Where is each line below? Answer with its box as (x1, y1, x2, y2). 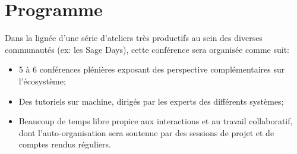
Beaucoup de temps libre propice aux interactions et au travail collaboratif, (18, 115, 293, 127)
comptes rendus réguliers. (18, 138, 111, 150)
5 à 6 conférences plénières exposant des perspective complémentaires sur (18, 63, 285, 76)
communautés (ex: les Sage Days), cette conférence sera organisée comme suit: (5, 43, 289, 55)
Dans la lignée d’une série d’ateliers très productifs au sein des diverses (5, 32, 263, 44)
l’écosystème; (18, 74, 66, 87)
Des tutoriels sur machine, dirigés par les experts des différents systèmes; (18, 95, 284, 107)
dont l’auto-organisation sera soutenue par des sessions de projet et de (18, 126, 274, 139)
